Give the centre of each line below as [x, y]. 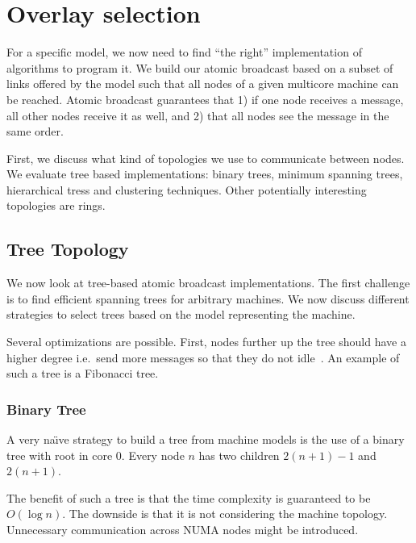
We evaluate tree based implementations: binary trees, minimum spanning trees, [205, 174]
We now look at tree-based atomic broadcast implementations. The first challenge [208, 283]
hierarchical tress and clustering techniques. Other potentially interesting [187, 189]
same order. [35, 131]
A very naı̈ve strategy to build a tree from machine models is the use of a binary [206, 439]
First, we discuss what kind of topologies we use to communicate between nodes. [206, 158]
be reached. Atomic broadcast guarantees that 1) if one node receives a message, [205, 99]
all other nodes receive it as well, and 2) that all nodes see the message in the [198, 115]
